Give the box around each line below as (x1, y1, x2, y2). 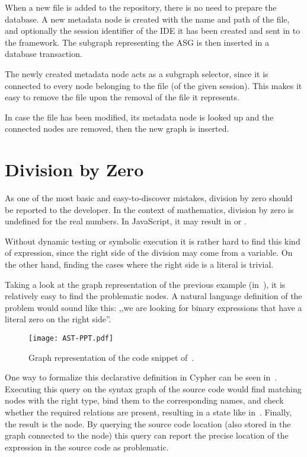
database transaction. (5, 47, 82, 60)
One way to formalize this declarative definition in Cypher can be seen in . (5, 371, 277, 383)
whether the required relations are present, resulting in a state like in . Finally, (5, 406, 292, 418)
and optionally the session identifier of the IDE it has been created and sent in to (5, 24, 300, 37)
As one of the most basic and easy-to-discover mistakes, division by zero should (5, 192, 293, 204)
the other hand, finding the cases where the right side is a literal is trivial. (5, 258, 274, 271)
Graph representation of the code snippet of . (28, 351, 194, 363)
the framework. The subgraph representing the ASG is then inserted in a (5, 36, 269, 48)
